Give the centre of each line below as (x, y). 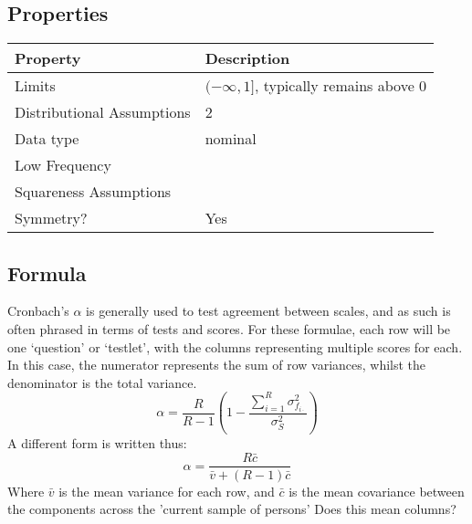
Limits (35, 86)
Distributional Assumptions (103, 112)
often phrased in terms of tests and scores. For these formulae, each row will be (229, 329)
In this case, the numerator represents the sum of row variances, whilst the (217, 365)
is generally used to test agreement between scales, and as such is (268, 311)
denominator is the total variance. (102, 382)
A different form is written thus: (97, 442)
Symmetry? (51, 218)
